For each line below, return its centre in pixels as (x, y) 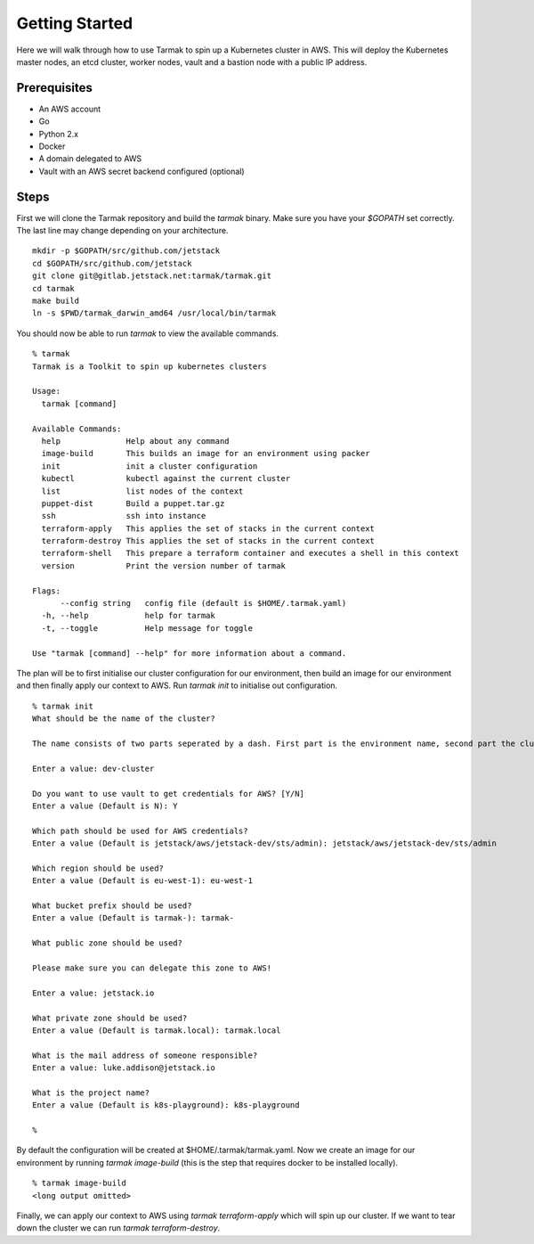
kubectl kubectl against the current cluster (166, 479)
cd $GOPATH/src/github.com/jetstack (112, 263)
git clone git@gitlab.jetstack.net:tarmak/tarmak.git (152, 276)
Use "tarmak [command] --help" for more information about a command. (190, 653)
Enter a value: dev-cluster (93, 768)
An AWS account (70, 109)
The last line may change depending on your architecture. (122, 231)
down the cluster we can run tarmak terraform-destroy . (118, 1228)
